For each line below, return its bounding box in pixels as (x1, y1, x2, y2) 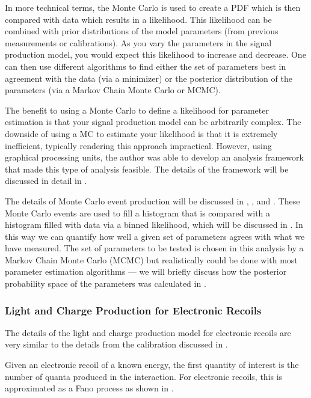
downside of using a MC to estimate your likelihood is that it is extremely (5, 127, 278, 139)
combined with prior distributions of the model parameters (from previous (5, 25, 279, 37)
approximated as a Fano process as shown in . (5, 382, 174, 394)
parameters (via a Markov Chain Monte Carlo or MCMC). (5, 84, 221, 96)
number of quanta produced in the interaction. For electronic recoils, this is (5, 370, 283, 382)
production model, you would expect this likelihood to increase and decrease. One (5, 48, 306, 61)
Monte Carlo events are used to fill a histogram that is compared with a (5, 206, 271, 219)
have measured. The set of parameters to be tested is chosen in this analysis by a (5, 242, 304, 254)
